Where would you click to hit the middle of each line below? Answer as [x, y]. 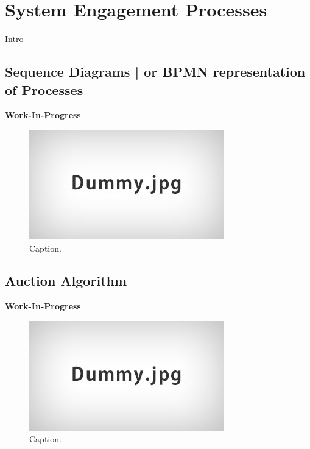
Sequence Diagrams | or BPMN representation [155, 72]
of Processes [44, 89]
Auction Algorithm [66, 281]
